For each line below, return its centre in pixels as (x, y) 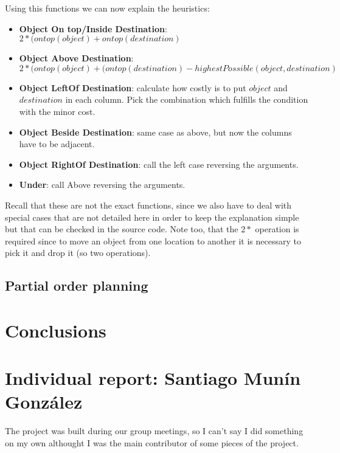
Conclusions (56, 330)
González (44, 402)
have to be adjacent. (57, 144)
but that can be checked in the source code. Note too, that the (122, 229)
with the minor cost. (57, 111)
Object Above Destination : (76, 58)
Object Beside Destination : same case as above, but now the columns (155, 132)
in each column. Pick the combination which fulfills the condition (187, 99)
